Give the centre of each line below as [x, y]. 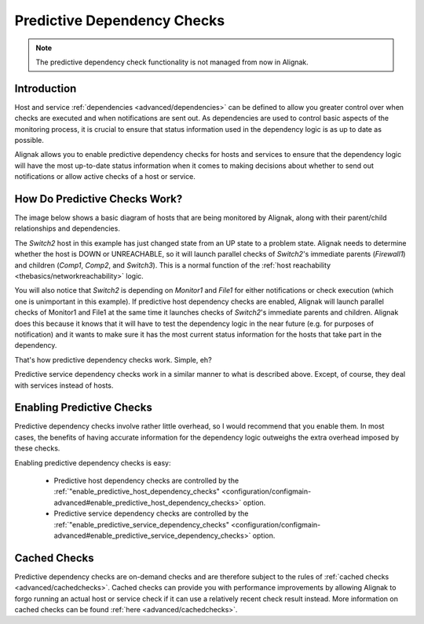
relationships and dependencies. [68, 228]
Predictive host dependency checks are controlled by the [146, 481]
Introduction [46, 88]
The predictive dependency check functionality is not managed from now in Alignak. [172, 62]
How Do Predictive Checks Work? [99, 199]
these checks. [37, 448]
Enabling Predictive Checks [83, 408]
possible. [29, 140]
